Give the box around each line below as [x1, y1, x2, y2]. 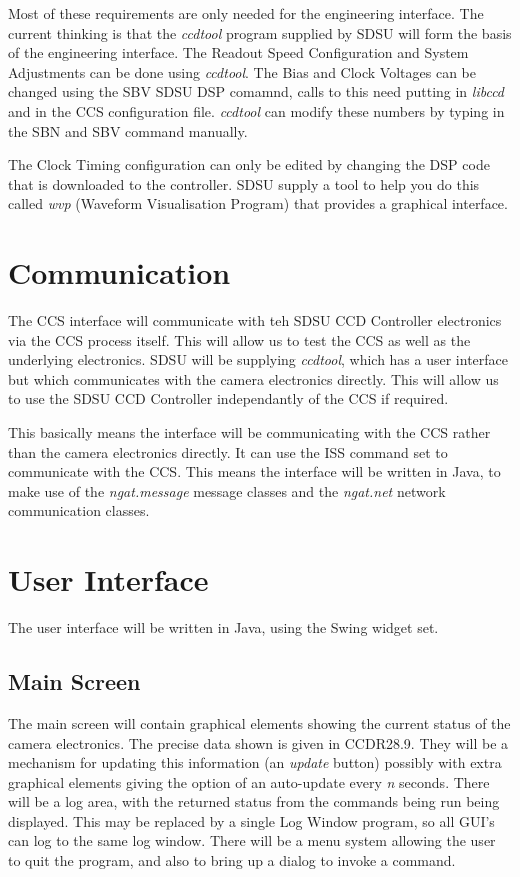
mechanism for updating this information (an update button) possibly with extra [8, 752, 502, 773]
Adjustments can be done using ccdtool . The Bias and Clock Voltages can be [8, 61, 476, 82]
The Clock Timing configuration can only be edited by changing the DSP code [8, 154, 490, 175]
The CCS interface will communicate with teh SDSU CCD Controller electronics [8, 310, 502, 331]
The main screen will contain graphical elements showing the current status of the [8, 712, 511, 733]
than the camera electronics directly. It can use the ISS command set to [8, 441, 448, 462]
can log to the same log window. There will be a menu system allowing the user [8, 830, 496, 851]
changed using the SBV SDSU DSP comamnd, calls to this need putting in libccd [8, 81, 505, 102]
